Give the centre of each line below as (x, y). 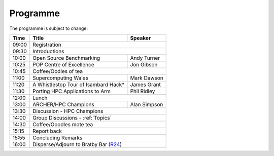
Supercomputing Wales (61, 77)
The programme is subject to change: (49, 28)
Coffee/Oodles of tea (58, 71)
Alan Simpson (147, 104)
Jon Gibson (144, 64)
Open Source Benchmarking (66, 58)
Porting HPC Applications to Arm (72, 91)
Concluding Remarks (58, 138)
